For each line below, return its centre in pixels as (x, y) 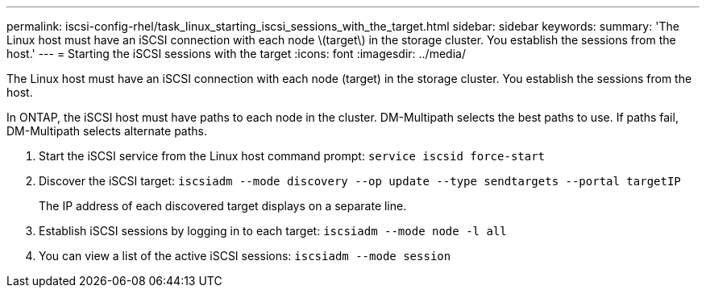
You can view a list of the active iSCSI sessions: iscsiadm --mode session (245, 256)
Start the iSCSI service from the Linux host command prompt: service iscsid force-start (292, 156)
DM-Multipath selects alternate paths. (107, 131)
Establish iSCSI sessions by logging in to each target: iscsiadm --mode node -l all (273, 231)
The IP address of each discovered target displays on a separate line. (223, 206)
